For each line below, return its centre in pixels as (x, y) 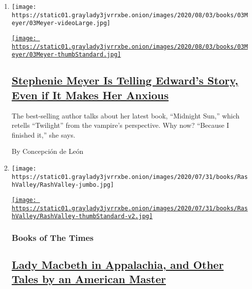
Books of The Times (53, 237)
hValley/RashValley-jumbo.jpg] (63, 185)
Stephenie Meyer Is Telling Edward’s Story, (125, 80)
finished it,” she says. (43, 134)
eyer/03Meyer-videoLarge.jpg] (61, 23)
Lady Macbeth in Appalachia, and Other (118, 265)
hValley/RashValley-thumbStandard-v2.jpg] (82, 217)
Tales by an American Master (89, 279)
